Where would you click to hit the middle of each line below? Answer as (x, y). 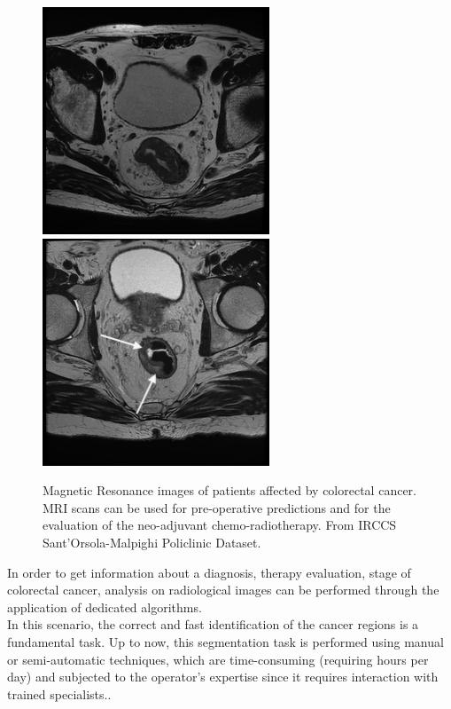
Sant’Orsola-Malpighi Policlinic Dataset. (152, 542)
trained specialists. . (59, 693)
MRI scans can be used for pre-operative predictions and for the (217, 507)
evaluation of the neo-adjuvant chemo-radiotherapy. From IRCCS (220, 525)
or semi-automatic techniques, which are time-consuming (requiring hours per (218, 659)
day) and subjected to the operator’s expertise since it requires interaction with (223, 677)
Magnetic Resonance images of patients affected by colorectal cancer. (229, 490)
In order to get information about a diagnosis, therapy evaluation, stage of (209, 572)
